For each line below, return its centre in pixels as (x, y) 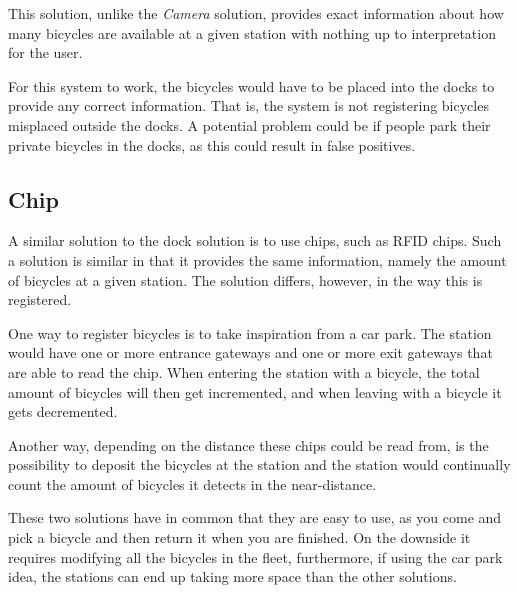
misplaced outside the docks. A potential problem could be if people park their (249, 124)
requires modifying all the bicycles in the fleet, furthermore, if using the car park (255, 556)
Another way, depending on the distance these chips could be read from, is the (248, 444)
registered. (40, 299)
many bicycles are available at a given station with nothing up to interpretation (252, 32)
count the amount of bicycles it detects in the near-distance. (192, 483)
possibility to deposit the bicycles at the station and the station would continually (259, 464)
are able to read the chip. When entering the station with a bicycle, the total (244, 371)
